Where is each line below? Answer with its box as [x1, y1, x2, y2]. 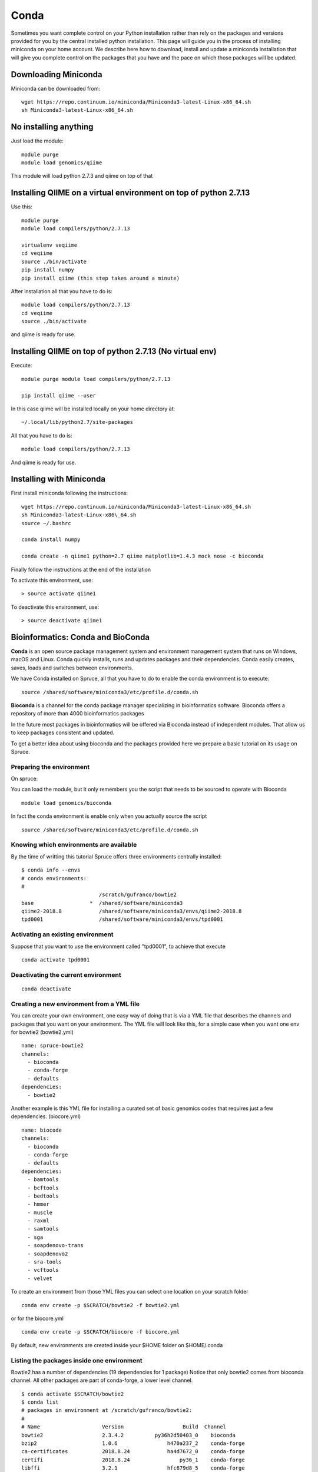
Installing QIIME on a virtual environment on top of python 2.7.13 [11, 188, 250, 198]
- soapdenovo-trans [27, 1242, 84, 1249]
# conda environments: [21, 875, 87, 881]
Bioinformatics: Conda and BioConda [11, 632, 150, 642]
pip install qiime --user [21, 392, 97, 399]
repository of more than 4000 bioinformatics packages [11, 710, 144, 717]
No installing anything [11, 122, 94, 132]
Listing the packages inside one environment [11, 1356, 143, 1364]
